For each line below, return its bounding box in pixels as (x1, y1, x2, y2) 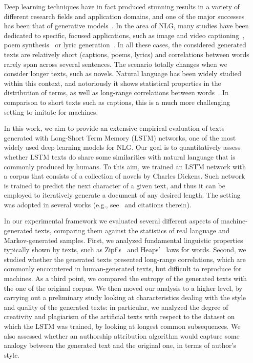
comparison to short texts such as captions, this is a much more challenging (4, 97, 231, 107)
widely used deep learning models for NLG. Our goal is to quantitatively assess (4, 142, 241, 152)
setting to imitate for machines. (4, 106, 98, 117)
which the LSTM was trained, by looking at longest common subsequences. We (4, 321, 241, 331)
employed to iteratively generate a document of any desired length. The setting (4, 190, 241, 200)
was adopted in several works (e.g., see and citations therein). (4, 199, 191, 209)
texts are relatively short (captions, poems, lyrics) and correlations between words (4, 49, 250, 59)
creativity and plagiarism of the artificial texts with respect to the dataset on (4, 311, 235, 322)
